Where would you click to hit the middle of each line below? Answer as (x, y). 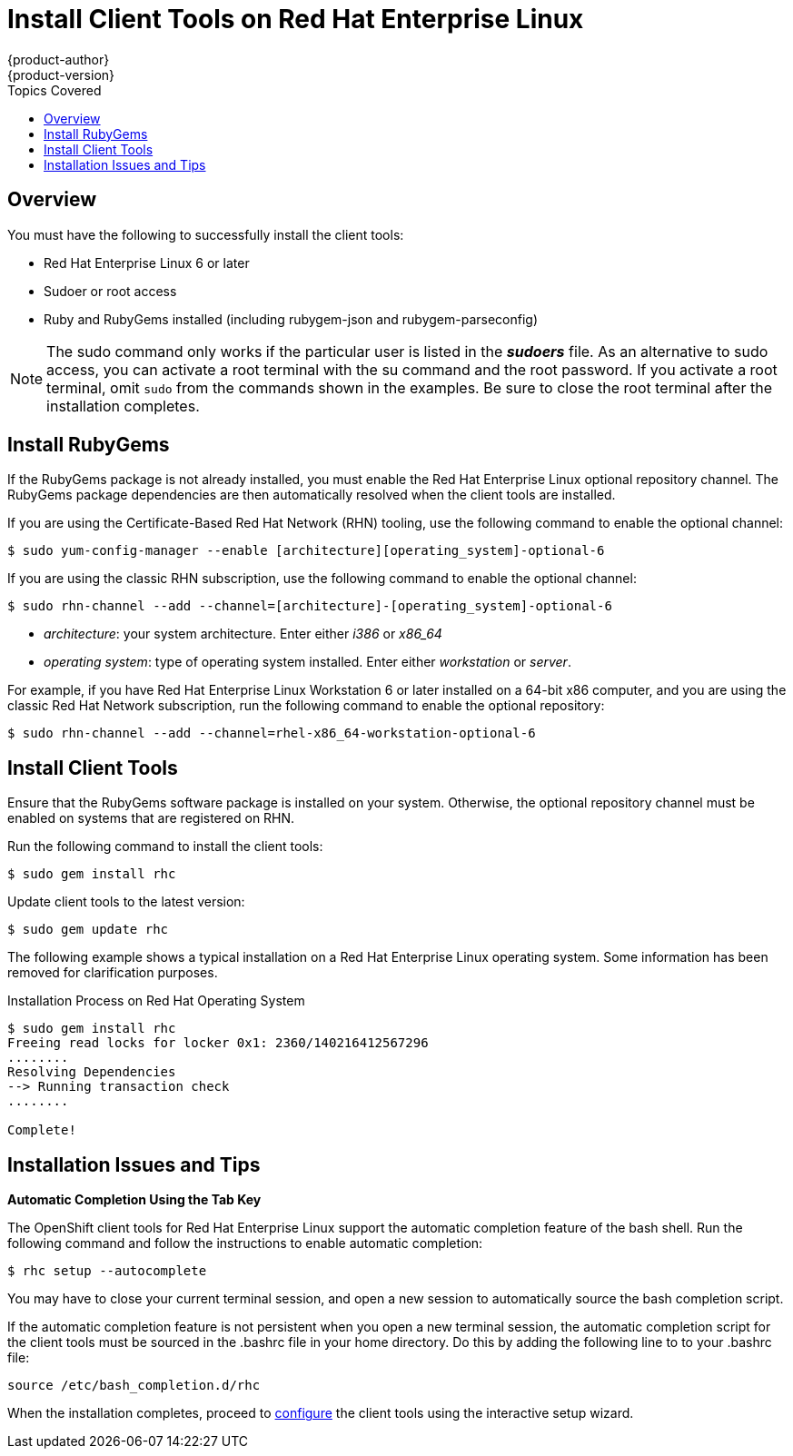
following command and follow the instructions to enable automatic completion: (245, 1243)
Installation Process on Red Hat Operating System (156, 1001)
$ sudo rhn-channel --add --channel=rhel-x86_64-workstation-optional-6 (272, 733)
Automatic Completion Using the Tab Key (134, 1200)
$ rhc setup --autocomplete (107, 1271)
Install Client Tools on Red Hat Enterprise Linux (296, 19)
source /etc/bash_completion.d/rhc (134, 1386)
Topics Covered (55, 90)
